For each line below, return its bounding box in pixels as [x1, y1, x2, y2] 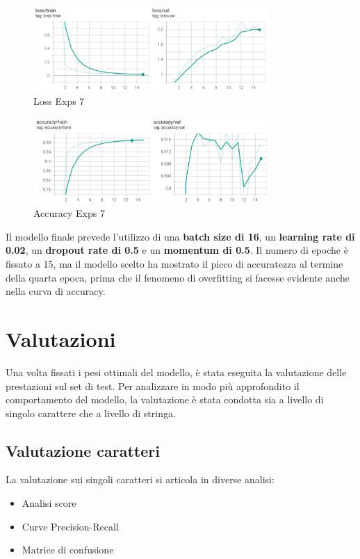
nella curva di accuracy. [6, 284, 106, 298]
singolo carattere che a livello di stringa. [6, 405, 176, 420]
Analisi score [22, 496, 76, 510]
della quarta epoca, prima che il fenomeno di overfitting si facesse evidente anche [6, 270, 350, 284]
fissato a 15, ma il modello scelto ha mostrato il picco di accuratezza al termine [6, 257, 343, 270]
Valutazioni [6, 324, 116, 353]
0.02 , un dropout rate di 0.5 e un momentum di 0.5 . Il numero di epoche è [6, 243, 348, 257]
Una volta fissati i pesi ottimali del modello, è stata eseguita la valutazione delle [6, 364, 347, 379]
